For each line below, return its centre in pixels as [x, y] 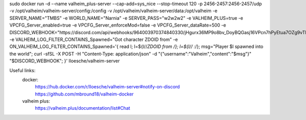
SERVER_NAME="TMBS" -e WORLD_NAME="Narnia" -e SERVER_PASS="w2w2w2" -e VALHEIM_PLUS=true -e [126, 18]
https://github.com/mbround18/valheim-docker [84, 94]
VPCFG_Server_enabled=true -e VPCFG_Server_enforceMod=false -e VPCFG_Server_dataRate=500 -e [118, 25]
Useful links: [22, 70]
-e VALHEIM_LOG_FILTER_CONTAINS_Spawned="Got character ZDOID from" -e [94, 39]
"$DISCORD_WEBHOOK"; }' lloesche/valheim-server [65, 61]
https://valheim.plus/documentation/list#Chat [83, 108]
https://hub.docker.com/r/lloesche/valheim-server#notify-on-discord [107, 87]
